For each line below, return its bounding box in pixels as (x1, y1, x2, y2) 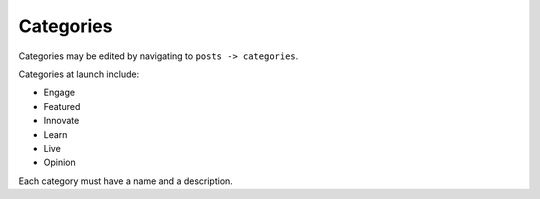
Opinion (43, 156, 76, 169)
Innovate (43, 115, 80, 127)
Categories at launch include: (18, 68, 140, 80)
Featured (43, 100, 81, 112)
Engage (43, 86, 75, 99)
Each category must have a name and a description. (18, 175, 234, 187)
